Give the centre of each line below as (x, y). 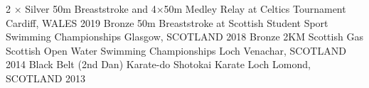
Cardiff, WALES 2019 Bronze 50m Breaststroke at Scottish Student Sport (167, 22)
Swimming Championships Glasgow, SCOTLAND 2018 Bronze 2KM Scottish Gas (184, 37)
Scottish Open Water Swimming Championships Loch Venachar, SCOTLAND (176, 50)
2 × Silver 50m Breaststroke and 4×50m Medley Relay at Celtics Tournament (176, 9)
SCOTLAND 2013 (46, 78)
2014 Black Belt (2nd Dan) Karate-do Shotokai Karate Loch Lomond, (158, 64)
